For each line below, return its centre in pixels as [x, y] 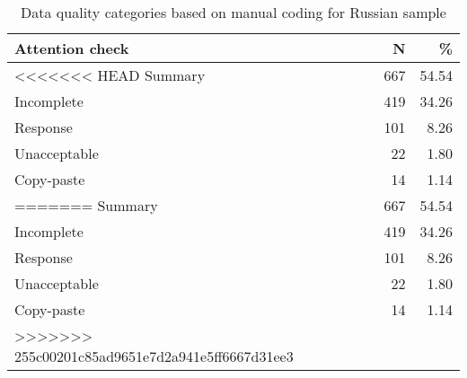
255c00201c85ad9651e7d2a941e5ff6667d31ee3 [154, 356]
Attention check [72, 48]
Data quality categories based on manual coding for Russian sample [233, 12]
